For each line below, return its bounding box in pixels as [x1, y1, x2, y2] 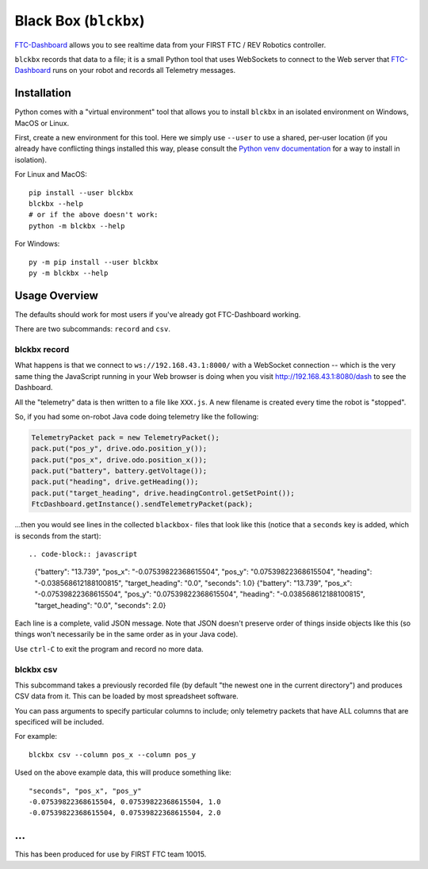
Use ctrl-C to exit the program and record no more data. [14, 644, 204, 653]
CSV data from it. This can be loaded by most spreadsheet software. [14, 691, 239, 701]
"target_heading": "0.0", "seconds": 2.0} [34, 600, 166, 610]
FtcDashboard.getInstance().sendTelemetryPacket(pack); [31, 500, 254, 509]
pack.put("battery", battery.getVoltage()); [31, 466, 208, 476]
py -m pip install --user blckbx [29, 258, 159, 266]
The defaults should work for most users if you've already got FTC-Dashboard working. [14, 309, 301, 319]
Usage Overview [14, 289, 99, 302]
